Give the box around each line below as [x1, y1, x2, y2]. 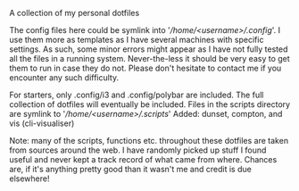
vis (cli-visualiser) [9, 118, 75, 129]
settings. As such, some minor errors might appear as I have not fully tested [9, 44, 288, 54]
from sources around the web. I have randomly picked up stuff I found [9, 145, 267, 155]
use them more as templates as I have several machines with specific [9, 35, 264, 45]
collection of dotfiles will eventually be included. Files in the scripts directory [9, 99, 291, 110]
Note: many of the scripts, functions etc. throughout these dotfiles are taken [9, 136, 288, 145]
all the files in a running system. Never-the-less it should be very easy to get [9, 54, 290, 63]
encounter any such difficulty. [9, 72, 119, 83]
